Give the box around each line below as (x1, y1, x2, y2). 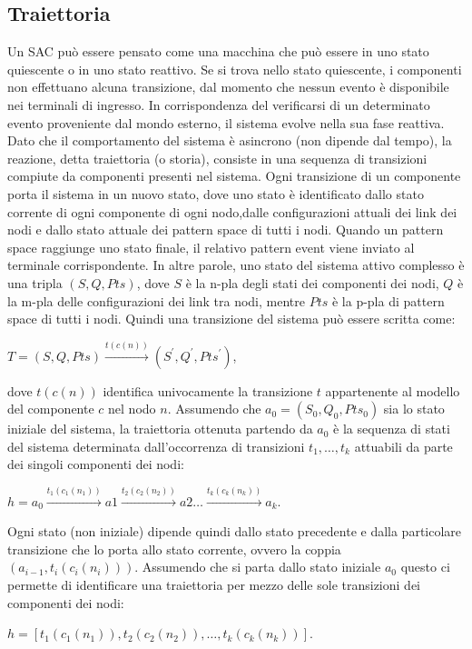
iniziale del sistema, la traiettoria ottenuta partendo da (7, 419, 313, 438)
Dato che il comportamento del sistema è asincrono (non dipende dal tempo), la (7, 131, 452, 150)
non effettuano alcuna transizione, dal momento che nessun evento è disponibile (7, 77, 449, 96)
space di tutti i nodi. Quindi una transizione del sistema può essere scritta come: (7, 309, 456, 328)
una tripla (7, 273, 63, 292)
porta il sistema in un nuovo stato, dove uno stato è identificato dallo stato (7, 184, 424, 203)
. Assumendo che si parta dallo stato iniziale (134, 557, 381, 576)
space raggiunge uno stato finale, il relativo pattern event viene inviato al (7, 237, 415, 256)
